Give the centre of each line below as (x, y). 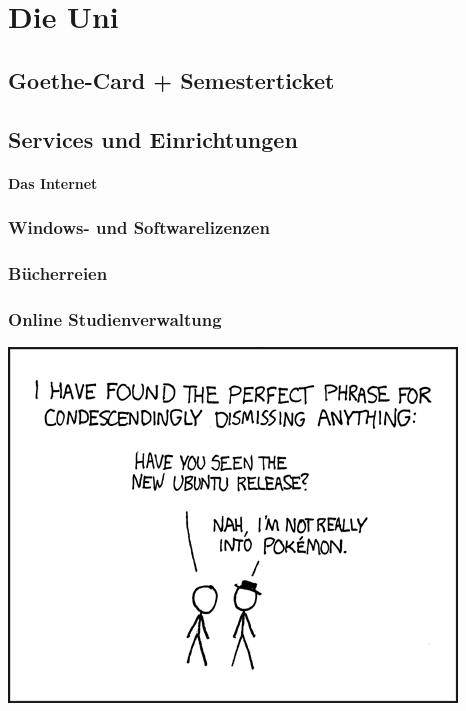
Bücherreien (58, 272)
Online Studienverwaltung (115, 318)
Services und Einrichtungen (153, 138)
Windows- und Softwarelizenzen (139, 227)
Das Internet (53, 182)
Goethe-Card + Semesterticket (171, 79)
